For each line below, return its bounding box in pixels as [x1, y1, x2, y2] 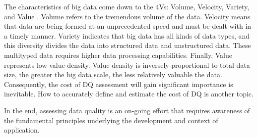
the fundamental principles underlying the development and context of [4, 115, 218, 125]
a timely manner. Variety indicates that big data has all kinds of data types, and [4, 30, 250, 41]
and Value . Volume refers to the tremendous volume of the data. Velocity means [4, 11, 251, 21]
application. [4, 125, 40, 135]
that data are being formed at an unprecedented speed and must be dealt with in [4, 21, 252, 31]
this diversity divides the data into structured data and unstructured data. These [4, 40, 251, 50]
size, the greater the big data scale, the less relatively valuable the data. [4, 69, 222, 80]
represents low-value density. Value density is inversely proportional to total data [4, 59, 250, 70]
